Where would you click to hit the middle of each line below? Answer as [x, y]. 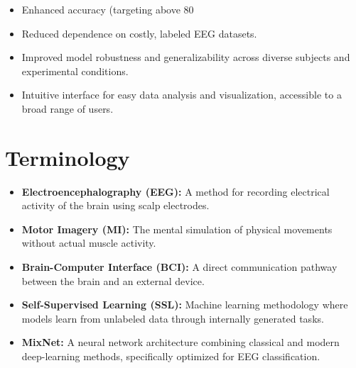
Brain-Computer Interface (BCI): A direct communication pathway [179, 267]
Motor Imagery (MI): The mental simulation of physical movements [177, 229]
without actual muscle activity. [89, 243]
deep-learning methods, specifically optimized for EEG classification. [171, 356]
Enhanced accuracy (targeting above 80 [108, 9]
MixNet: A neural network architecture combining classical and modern [180, 342]
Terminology [68, 157]
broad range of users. [68, 108]
